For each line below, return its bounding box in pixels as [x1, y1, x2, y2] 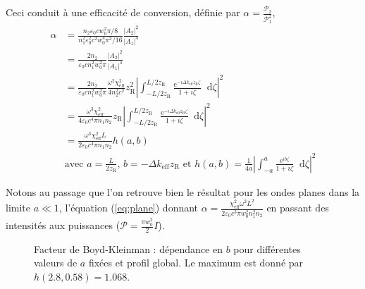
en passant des [266, 200, 329, 215]
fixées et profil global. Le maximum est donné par [88, 255, 304, 270]
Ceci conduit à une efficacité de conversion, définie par [6, 5, 240, 19]
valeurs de [34, 255, 78, 270]
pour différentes [233, 241, 301, 256]
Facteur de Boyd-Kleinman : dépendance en [34, 241, 223, 256]
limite [6, 200, 30, 215]
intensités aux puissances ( [6, 218, 120, 233]
